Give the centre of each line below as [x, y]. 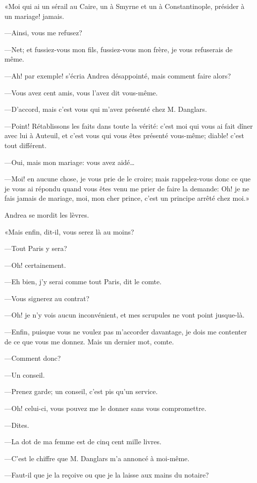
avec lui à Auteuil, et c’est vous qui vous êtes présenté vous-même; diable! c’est [124, 135]
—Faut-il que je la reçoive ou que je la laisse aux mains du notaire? [107, 475]
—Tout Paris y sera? [36, 248]
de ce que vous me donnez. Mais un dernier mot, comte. [89, 341]
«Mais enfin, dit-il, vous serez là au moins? [69, 231]
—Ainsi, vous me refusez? [43, 33]
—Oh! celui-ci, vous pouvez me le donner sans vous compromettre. [105, 408]
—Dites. [17, 425]
